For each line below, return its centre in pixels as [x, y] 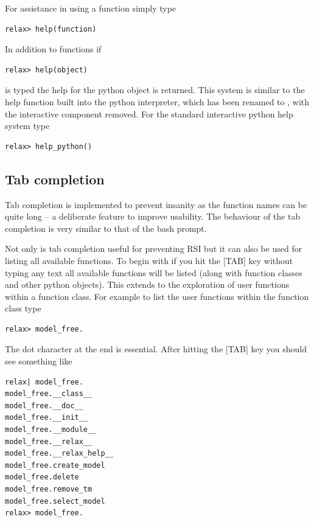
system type [27, 126]
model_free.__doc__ [44, 405]
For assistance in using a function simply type [91, 8]
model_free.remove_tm [49, 489]
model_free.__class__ [49, 394]
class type [23, 308]
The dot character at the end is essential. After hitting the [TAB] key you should [156, 349]
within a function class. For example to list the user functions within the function [157, 296]
